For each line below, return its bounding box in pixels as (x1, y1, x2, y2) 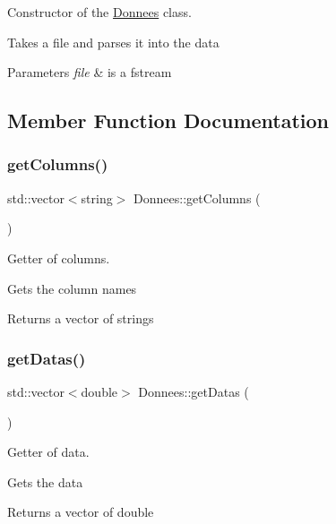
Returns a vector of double (7, 503, 154, 521)
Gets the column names (7, 279, 137, 297)
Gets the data (7, 472, 83, 491)
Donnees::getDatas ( (138, 382, 249, 400)
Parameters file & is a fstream (7, 63, 172, 82)
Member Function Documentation (7, 107, 330, 134)
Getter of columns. (7, 248, 110, 267)
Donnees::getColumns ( (134, 188, 261, 207)
